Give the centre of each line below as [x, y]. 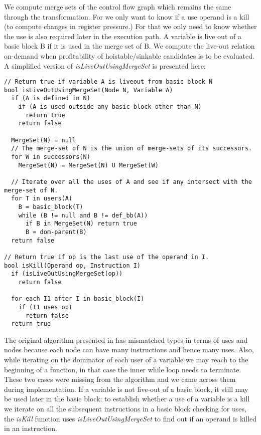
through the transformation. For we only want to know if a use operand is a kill [127, 16]
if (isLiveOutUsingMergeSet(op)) [67, 274]
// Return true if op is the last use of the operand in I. [107, 257]
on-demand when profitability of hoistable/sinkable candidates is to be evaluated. [129, 55]
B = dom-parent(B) [56, 232]
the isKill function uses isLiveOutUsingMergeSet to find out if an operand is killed [130, 418]
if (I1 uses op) [45, 307]
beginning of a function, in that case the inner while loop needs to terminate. [123, 369]
